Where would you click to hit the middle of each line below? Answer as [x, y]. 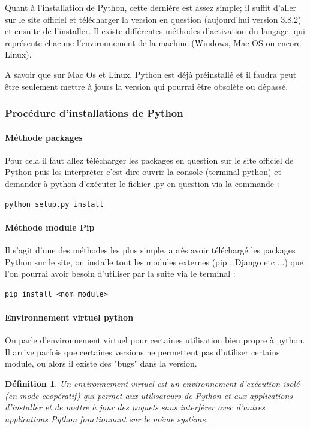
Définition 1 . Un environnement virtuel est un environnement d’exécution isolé [152, 383]
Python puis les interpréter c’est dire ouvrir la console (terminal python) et [143, 172]
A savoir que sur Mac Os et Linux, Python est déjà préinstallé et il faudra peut [151, 74]
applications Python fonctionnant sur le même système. [106, 419]
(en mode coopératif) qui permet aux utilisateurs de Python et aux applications [149, 395]
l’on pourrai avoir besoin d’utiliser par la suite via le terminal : [120, 274]
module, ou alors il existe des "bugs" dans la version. [101, 363]
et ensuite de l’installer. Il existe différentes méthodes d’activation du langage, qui [155, 31]
